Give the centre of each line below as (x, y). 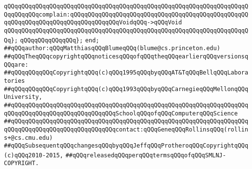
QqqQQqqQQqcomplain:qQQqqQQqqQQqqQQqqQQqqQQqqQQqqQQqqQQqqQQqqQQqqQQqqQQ (126, 14)
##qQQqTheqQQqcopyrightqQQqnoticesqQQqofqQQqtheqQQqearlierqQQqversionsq (126, 56)
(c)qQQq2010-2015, (34, 155)
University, (23, 97)
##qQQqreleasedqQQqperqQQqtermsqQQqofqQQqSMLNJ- (146, 155)
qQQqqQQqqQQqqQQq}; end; (60, 40)
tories (14, 81)
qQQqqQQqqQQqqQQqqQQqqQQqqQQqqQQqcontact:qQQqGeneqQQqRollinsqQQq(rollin (126, 129)
